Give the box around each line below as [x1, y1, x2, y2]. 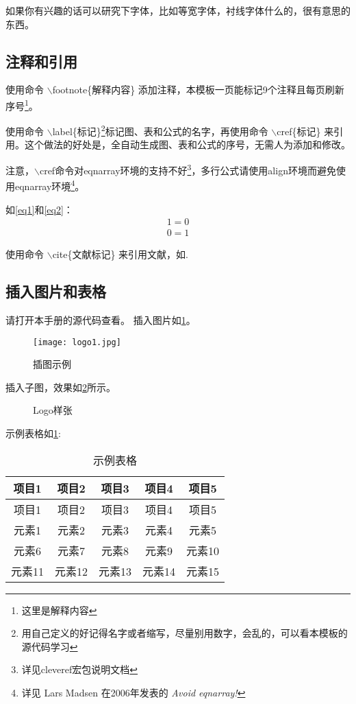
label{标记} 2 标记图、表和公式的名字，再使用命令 [52, 122, 268, 138]
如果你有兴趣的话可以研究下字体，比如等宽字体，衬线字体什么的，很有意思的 [5, 3, 351, 17]
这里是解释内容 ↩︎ [21, 602, 97, 617]
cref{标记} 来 [277, 124, 334, 138]
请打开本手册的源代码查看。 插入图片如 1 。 [5, 313, 196, 327]
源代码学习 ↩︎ [21, 639, 78, 653]
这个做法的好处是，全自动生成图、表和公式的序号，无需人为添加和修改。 [24, 137, 351, 152]
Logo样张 [33, 403, 73, 417]
